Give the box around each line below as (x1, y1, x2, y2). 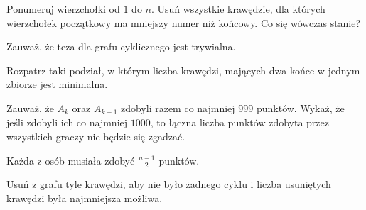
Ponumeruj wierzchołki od (6, 1, 120, 16)
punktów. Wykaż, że (256, 100, 345, 115)
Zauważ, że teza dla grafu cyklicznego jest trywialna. (6, 39, 236, 54)
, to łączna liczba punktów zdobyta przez (150, 115, 329, 130)
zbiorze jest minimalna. (6, 77, 108, 92)
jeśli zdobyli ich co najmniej (6, 115, 128, 130)
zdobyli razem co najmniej (120, 100, 235, 115)
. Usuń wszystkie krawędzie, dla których (151, 1, 325, 16)
